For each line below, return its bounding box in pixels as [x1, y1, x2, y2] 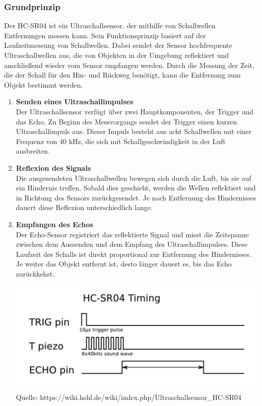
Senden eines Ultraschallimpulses [16, 96, 134, 107]
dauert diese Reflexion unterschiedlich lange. [16, 202, 153, 213]
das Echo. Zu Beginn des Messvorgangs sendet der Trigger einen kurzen [16, 116, 237, 126]
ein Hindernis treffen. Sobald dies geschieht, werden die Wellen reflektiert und [16, 182, 256, 193]
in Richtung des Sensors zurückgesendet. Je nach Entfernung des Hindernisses [16, 192, 256, 202]
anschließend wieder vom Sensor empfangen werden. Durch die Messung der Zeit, [4, 59, 254, 70]
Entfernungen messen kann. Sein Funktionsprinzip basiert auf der [4, 30, 206, 40]
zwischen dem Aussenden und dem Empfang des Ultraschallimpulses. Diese [16, 239, 248, 249]
